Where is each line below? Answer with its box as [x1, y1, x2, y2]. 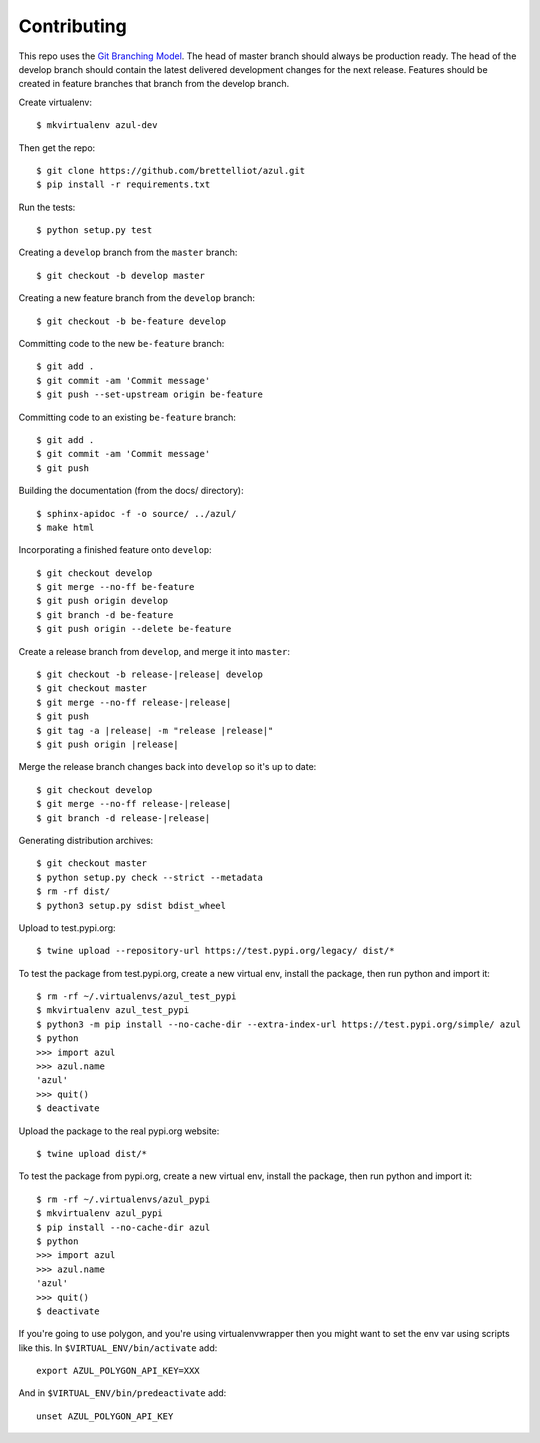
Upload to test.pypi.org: [18, 921, 116, 934]
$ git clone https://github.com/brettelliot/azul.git [36, 165, 305, 176]
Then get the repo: [18, 141, 96, 154]
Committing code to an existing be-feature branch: [18, 411, 237, 423]
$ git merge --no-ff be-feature [36, 581, 195, 593]
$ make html [36, 521, 95, 533]
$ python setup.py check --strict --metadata [36, 871, 264, 883]
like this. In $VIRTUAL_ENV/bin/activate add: [18, 1341, 218, 1354]
